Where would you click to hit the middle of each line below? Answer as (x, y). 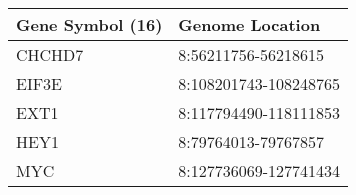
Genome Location (249, 24)
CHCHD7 (50, 54)
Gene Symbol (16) (89, 24)
